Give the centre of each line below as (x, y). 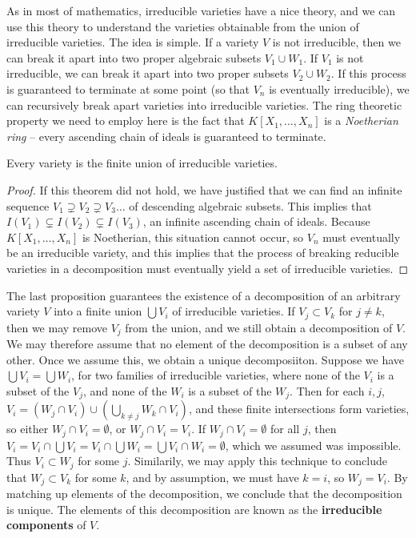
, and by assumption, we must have (212, 477)
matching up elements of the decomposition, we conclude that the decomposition (204, 494)
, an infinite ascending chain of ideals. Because (256, 221)
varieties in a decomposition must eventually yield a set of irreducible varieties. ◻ (208, 268)
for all (285, 429)
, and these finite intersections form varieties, (299, 409)
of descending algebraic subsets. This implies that (250, 205)
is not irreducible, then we (336, 42)
